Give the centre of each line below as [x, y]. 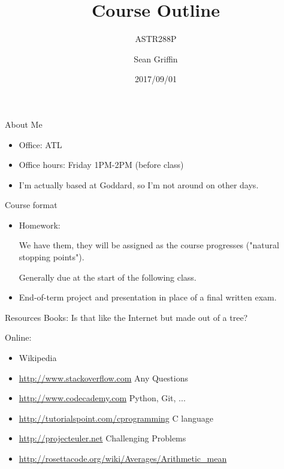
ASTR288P [156, 39]
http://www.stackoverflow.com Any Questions [103, 378]
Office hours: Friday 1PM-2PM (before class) [101, 165]
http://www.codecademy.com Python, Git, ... [102, 398]
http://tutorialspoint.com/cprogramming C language [116, 418]
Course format [31, 205]
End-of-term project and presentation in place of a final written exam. [148, 297]
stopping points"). [52, 257]
